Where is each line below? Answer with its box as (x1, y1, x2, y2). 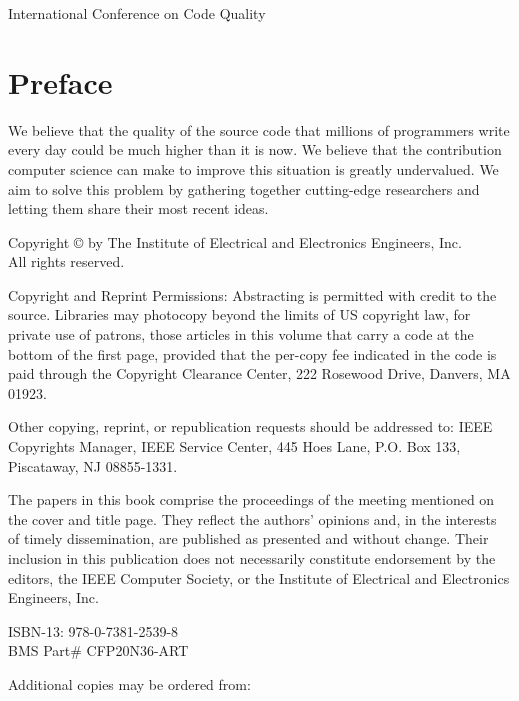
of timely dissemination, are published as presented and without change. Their (8, 528, 489, 549)
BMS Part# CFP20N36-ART (8, 640, 189, 661)
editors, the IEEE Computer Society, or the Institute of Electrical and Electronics (8, 567, 510, 588)
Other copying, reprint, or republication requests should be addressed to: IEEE (8, 416, 493, 437)
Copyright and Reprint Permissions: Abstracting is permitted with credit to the (8, 284, 497, 305)
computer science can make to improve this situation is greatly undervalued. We (8, 158, 499, 179)
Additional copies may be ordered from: (8, 673, 251, 694)
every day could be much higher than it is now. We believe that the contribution (8, 139, 502, 160)
